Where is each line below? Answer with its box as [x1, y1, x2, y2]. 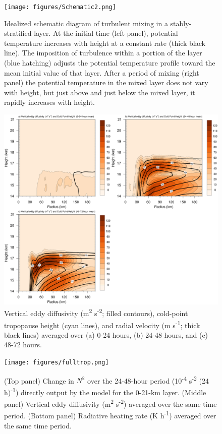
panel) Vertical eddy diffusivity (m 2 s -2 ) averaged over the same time [4, 397, 217, 409]
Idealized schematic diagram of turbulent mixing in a [4, 18, 168, 28]
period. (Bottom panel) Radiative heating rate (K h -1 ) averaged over [4, 409, 216, 421]
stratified [4, 28, 32, 38]
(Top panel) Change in [4, 375, 74, 386]
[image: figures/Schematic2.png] [4, 4, 116, 11]
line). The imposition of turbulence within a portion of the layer [4, 47, 202, 58]
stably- [170, 18, 192, 28]
